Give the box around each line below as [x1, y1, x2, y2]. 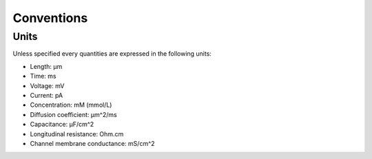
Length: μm [30, 62, 63, 70]
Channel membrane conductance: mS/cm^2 [30, 139, 155, 147]
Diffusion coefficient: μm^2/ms [30, 110, 117, 118]
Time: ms [30, 72, 56, 81]
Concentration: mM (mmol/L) [30, 100, 112, 109]
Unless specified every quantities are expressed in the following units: [12, 50, 211, 58]
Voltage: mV [30, 81, 65, 89]
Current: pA [30, 91, 63, 99]
